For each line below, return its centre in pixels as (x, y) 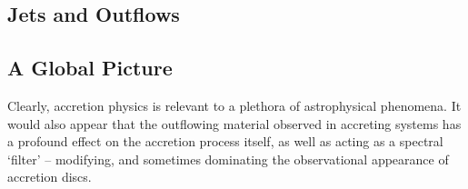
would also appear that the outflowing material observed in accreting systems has (234, 123)
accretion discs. (50, 177)
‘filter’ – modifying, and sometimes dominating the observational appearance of (228, 159)
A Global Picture (90, 68)
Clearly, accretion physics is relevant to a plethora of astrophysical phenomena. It (234, 105)
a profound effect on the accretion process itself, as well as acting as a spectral (225, 141)
